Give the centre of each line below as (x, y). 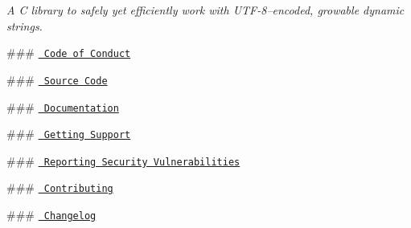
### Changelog (51, 215)
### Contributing (60, 187)
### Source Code (57, 79)
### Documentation (63, 106)
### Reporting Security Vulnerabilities (123, 160)
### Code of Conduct (69, 53)
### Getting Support (69, 134)
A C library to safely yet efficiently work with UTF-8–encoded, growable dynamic (205, 10)
